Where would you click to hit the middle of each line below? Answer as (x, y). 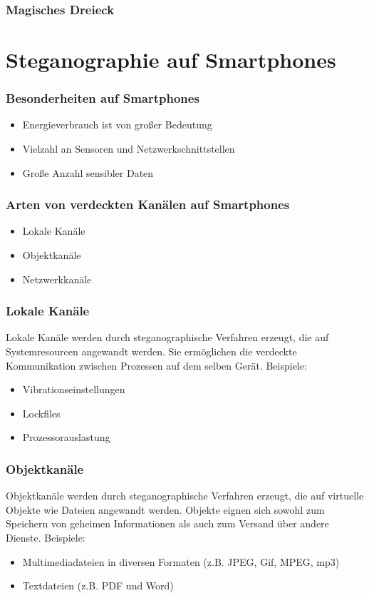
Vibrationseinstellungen (74, 389)
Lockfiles (41, 413)
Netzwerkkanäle (57, 279)
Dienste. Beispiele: (46, 537)
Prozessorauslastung (66, 437)
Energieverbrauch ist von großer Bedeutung (117, 125)
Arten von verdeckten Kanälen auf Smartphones (148, 204)
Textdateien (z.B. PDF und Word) (98, 586)
